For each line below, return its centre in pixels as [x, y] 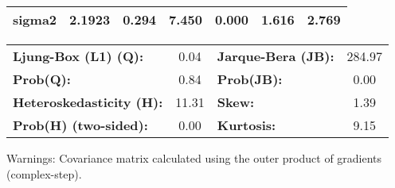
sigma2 [35, 19]
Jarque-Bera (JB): [276, 56]
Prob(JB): [250, 79]
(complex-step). [44, 173]
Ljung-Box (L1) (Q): [78, 56]
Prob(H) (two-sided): [80, 125]
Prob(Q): [42, 79]
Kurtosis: [246, 125]
